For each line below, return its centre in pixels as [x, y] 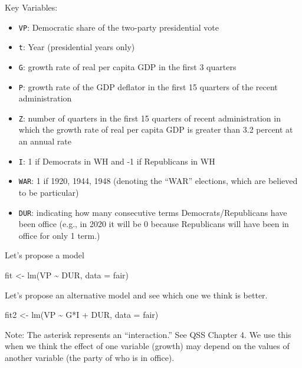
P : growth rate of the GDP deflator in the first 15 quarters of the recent [148, 86]
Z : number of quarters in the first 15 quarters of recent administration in [150, 118]
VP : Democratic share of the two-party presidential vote [119, 27]
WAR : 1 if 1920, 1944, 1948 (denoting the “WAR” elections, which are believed [158, 181]
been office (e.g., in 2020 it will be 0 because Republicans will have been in [154, 224]
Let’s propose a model [45, 255]
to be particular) [49, 192]
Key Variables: [31, 7]
